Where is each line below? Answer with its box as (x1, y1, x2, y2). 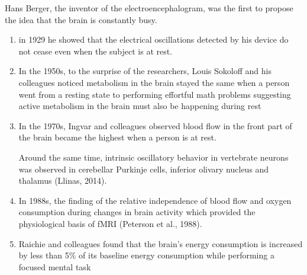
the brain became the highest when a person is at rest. (18, 131, 216, 143)
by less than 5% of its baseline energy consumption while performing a (18, 249, 274, 261)
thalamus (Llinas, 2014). (18, 174, 107, 187)
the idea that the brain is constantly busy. (5, 13, 157, 25)
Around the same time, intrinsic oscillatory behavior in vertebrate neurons (18, 151, 289, 163)
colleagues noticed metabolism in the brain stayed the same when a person (18, 76, 290, 88)
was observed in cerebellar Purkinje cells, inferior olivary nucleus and (18, 162, 269, 175)
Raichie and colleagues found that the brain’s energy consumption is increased (18, 237, 303, 250)
